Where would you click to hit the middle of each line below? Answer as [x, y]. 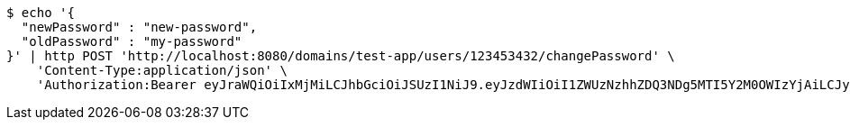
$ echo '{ [41, 13]
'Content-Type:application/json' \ [162, 70]
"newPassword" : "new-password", [139, 27]
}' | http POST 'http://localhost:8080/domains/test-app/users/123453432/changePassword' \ [341, 56]
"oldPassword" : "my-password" [132, 41]
